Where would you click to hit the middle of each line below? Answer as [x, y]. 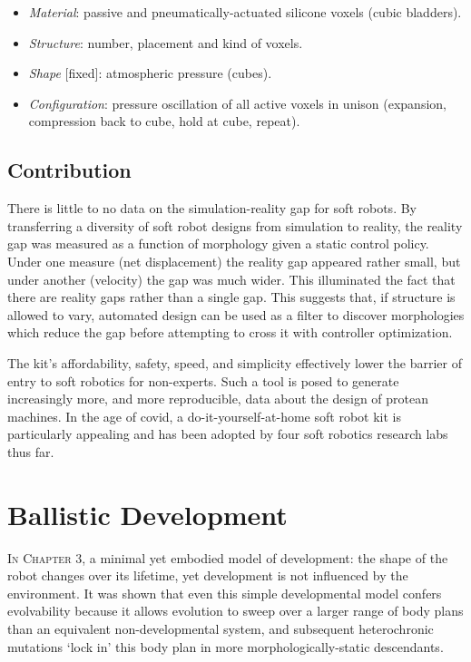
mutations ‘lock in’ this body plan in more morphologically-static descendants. [226, 646]
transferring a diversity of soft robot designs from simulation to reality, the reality [235, 225]
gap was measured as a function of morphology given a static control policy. [218, 243]
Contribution [69, 170]
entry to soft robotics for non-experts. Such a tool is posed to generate [203, 380]
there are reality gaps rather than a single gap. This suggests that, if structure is [231, 297]
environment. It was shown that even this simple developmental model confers [225, 593]
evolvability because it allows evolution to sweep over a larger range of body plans [235, 611]
